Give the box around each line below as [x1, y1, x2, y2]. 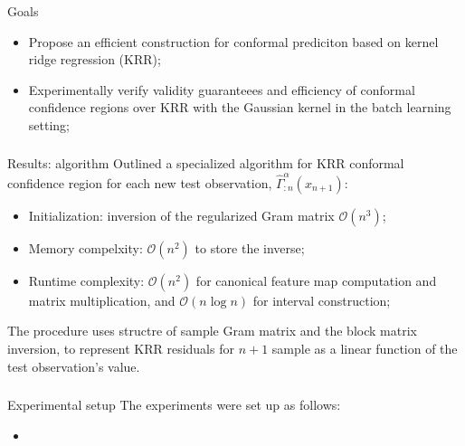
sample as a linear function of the [271, 338, 458, 357]
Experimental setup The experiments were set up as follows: [7, 395, 341, 414]
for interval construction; [252, 290, 391, 309]
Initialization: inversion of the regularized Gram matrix [28, 205, 335, 224]
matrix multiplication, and [28, 290, 176, 309]
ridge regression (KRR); [28, 50, 161, 69]
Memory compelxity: [28, 238, 143, 257]
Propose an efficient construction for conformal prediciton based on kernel [28, 32, 439, 51]
